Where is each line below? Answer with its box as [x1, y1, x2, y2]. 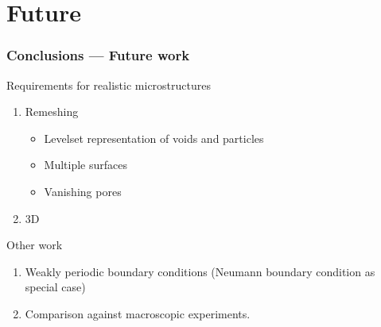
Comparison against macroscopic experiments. [25, 305, 251, 321]
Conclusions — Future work [6, 45, 190, 65]
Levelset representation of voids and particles [44, 129, 264, 146]
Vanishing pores [44, 183, 122, 199]
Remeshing [25, 103, 79, 120]
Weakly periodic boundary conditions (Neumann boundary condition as [25, 263, 375, 279]
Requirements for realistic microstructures [6, 76, 211, 93]
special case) [25, 279, 86, 295]
